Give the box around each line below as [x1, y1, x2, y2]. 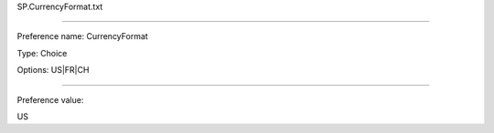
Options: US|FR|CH [16, 65, 90, 76]
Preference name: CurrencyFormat [16, 31, 148, 42]
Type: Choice [16, 47, 68, 58]
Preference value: [16, 94, 84, 105]
